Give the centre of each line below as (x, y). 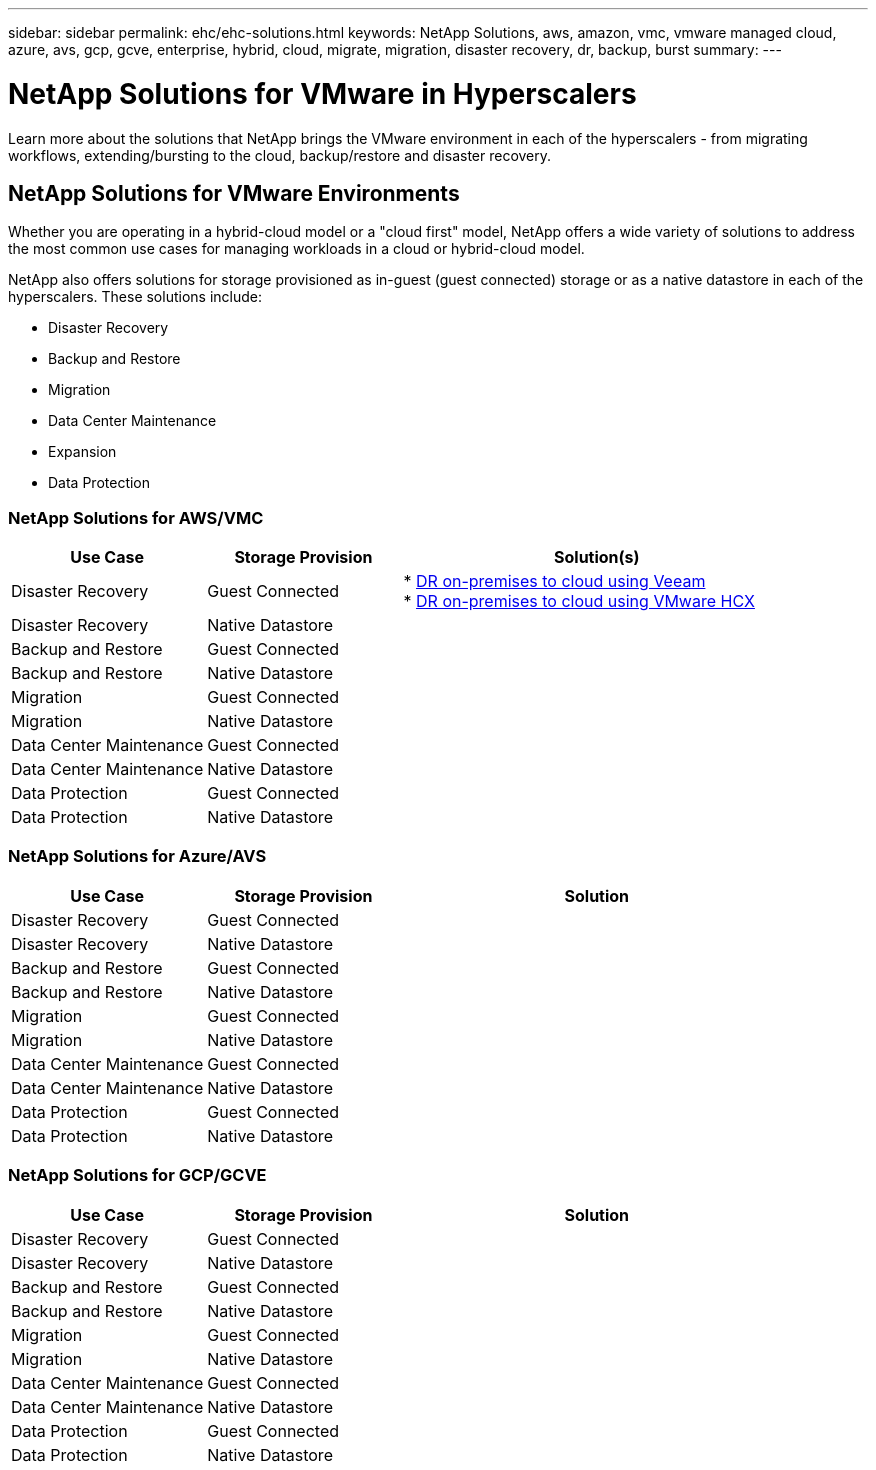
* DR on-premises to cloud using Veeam (554, 581)
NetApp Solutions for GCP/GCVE (137, 1175)
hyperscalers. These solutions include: (135, 297)
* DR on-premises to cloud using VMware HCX (579, 601)
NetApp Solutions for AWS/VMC (136, 517)
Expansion (82, 452)
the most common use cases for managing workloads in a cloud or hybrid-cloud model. (296, 249)
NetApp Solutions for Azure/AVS (137, 856)
